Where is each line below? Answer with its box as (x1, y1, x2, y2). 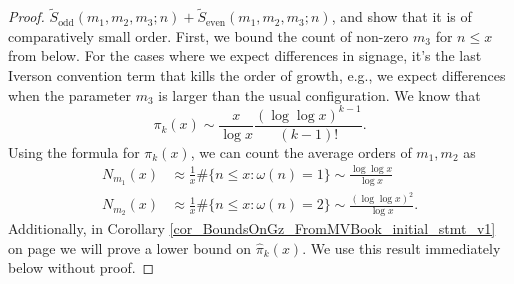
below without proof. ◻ (8, 257, 155, 278)
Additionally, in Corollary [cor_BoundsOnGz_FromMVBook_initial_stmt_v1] (8, 218, 496, 239)
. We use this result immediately (302, 237, 501, 258)
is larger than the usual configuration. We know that (158, 84, 481, 105)
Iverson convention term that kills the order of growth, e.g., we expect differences (8, 65, 506, 85)
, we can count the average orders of (190, 141, 412, 162)
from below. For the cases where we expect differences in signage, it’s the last (8, 45, 482, 66)
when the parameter (8, 84, 131, 105)
